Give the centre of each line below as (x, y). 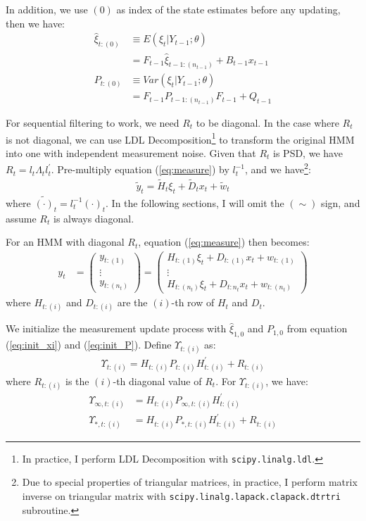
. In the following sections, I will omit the (195, 202)
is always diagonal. (94, 218)
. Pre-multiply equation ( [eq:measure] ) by (140, 169)
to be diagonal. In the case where (267, 122)
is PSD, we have (308, 152)
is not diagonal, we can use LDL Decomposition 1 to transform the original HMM (180, 138)
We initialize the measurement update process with (116, 328)
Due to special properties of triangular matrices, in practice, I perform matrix (190, 482)
